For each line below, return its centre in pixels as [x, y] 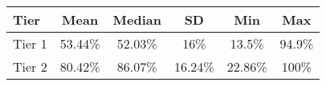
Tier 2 [30, 66]
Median [137, 20]
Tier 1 [30, 43]
